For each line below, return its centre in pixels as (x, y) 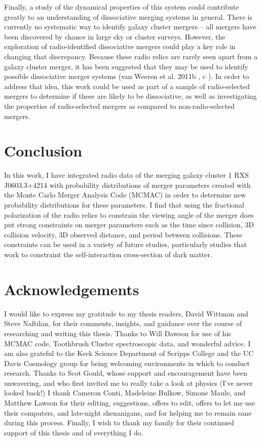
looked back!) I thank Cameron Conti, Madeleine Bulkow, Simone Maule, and (125, 393)
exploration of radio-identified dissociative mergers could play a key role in (120, 46)
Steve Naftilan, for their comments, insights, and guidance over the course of (123, 323)
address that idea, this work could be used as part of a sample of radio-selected (127, 86)
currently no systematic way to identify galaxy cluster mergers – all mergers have (130, 27)
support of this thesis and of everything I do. (74, 432)
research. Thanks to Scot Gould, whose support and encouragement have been (126, 373)
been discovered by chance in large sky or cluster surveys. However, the (115, 36)
